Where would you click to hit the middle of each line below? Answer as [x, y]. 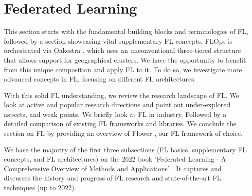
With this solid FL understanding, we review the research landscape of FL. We [122, 95]
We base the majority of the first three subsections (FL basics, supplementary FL [125, 149]
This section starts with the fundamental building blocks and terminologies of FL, [126, 31]
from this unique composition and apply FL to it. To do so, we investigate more [123, 69]
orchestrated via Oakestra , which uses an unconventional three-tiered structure [123, 50]
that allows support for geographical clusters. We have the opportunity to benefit [125, 59]
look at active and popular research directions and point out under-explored [117, 105]
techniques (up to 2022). [40, 188]
